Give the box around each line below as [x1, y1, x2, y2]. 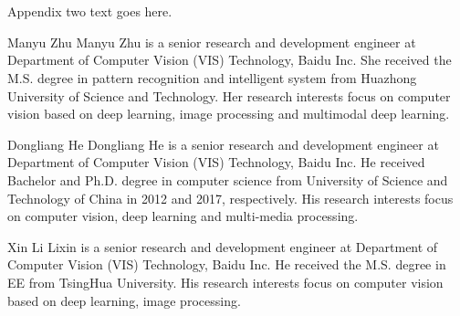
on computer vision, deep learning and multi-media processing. [7, 206, 359, 226]
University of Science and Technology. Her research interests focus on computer [7, 86, 451, 105]
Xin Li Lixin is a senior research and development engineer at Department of [7, 237, 438, 256]
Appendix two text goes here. [7, 2, 172, 21]
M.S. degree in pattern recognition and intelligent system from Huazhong [7, 68, 417, 87]
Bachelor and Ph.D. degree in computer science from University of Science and [7, 170, 448, 189]
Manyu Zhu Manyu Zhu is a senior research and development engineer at [7, 32, 416, 51]
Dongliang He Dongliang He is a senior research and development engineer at [7, 134, 439, 153]
